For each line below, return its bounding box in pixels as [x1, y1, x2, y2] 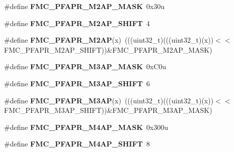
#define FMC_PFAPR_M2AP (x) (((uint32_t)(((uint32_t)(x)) [4, 35, 214, 45]
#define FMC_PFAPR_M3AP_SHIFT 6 [4, 78, 150, 88]
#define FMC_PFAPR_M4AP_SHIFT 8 [4, 138, 150, 149]
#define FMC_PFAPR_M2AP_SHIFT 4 [4, 18, 150, 28]
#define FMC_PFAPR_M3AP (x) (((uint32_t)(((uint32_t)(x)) [4, 95, 214, 105]
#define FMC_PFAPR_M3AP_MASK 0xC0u [4, 61, 167, 72]
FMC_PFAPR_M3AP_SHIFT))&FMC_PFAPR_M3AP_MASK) [4, 105, 212, 115]
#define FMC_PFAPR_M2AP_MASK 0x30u [4, 1, 165, 11]
